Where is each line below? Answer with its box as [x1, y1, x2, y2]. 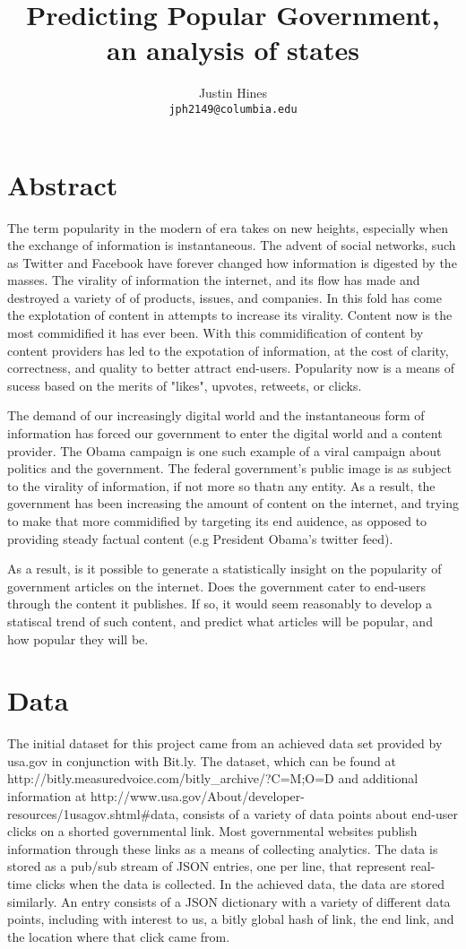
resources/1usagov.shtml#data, [7, 804, 179, 823]
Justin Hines [198, 83, 268, 102]
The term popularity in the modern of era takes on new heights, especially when [7, 218, 448, 237]
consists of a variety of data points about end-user [182, 804, 458, 823]
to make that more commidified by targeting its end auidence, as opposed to [7, 512, 427, 530]
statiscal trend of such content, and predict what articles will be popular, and [7, 611, 433, 630]
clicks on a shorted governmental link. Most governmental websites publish [7, 822, 418, 841]
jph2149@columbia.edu [168, 102, 298, 116]
